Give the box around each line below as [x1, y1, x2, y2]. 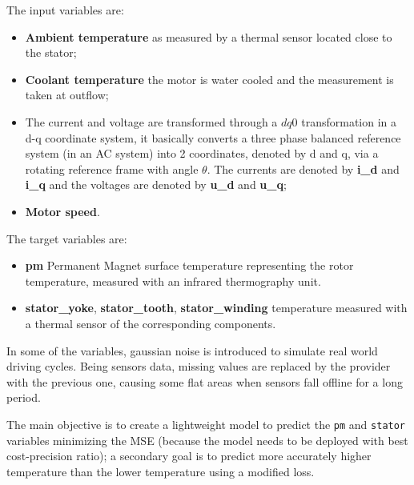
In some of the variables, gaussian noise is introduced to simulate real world [6, 342, 378, 359]
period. [6, 389, 41, 406]
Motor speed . [25, 202, 100, 219]
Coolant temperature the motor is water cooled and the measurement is [25, 70, 394, 87]
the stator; [25, 44, 77, 61]
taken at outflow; [25, 86, 109, 103]
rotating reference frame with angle [25, 160, 199, 177]
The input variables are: [6, 2, 124, 18]
